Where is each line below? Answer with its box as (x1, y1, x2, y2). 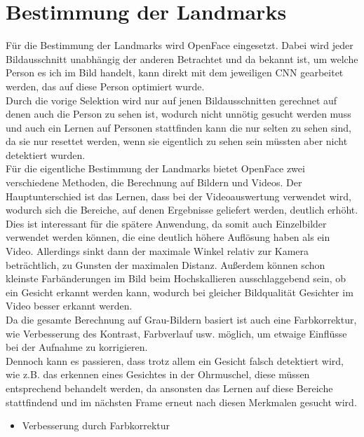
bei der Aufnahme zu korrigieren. (6, 340, 148, 354)
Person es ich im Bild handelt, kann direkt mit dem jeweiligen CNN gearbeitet (6, 65, 344, 80)
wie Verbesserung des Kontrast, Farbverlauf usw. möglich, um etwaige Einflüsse (6, 326, 347, 340)
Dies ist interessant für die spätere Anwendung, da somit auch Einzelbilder (6, 216, 327, 230)
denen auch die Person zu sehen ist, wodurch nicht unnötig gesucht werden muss (6, 106, 351, 121)
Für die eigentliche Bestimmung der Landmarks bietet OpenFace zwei (6, 161, 305, 176)
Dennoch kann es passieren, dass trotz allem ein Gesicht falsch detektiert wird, (6, 353, 344, 368)
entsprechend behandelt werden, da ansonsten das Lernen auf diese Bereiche (6, 380, 333, 395)
